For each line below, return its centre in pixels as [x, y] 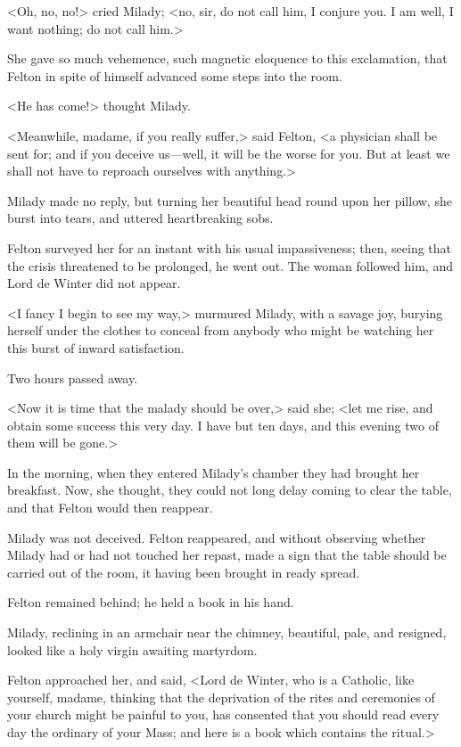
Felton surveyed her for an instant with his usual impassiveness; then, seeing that [230, 247]
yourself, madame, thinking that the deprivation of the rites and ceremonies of [221, 697]
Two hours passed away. [73, 378]
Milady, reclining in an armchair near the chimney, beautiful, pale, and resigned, [227, 632]
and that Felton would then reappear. [110, 508]
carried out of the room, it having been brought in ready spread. [184, 572]
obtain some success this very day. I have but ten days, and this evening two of [223, 425]
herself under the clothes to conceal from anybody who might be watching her [221, 330]
